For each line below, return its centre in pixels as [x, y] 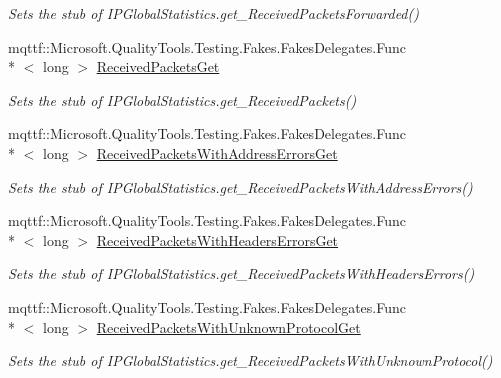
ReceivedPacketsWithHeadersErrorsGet [217, 239]
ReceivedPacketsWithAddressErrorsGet [217, 152]
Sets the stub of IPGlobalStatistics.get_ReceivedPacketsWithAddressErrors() [240, 186]
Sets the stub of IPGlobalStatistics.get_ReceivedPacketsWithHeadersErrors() [241, 273]
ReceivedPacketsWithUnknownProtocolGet [228, 326]
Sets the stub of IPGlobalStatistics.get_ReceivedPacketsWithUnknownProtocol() [250, 360]
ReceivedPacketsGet [158, 66]
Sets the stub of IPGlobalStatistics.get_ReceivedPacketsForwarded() [213, 13]
